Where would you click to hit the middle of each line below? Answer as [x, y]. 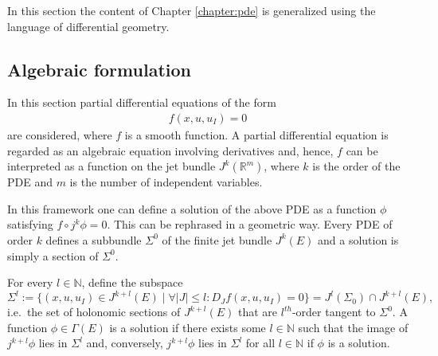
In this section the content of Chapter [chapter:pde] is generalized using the [192, 10]
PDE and [30, 182]
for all [260, 343]
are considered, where [60, 135]
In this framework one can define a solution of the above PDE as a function [192, 208]
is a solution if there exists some [188, 327]
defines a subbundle [94, 239]
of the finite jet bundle [217, 239]
